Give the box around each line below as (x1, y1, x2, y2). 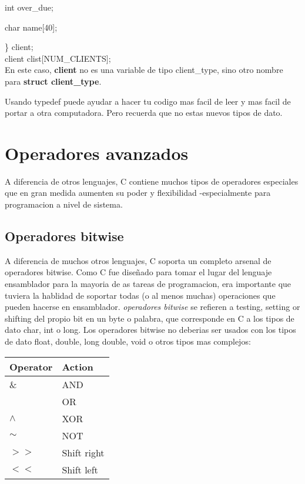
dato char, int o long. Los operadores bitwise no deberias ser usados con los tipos (5, 323, 296, 336)
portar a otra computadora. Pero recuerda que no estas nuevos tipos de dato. (5, 106, 283, 119)
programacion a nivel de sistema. (5, 198, 123, 211)
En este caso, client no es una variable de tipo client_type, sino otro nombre (5, 64, 283, 76)
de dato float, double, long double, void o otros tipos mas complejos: (5, 335, 251, 348)
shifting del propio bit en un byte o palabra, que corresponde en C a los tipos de (5, 312, 294, 324)
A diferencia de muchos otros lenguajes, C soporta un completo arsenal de (5, 254, 272, 266)
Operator (9, 359, 53, 373)
